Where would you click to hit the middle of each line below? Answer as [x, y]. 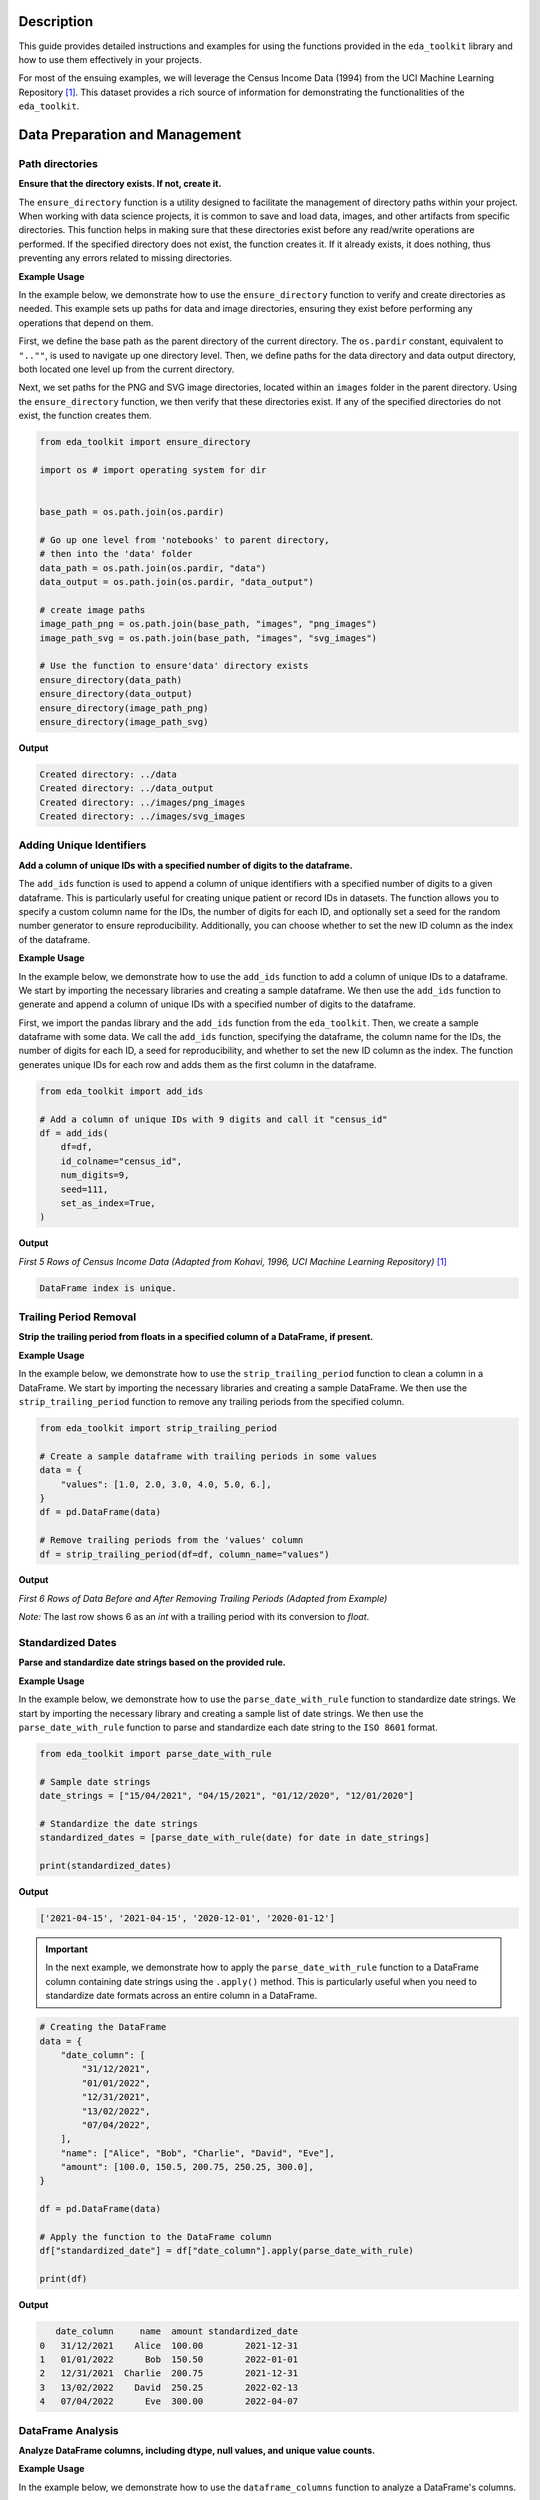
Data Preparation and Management [130, 134]
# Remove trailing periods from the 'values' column [171, 1540]
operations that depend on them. [86, 322]
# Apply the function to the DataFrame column [155, 2237]
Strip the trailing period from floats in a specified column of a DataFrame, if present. [196, 1337]
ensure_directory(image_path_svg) [124, 721]
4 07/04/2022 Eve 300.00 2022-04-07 [169, 2401]
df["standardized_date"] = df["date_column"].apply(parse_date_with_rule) [227, 2251]
